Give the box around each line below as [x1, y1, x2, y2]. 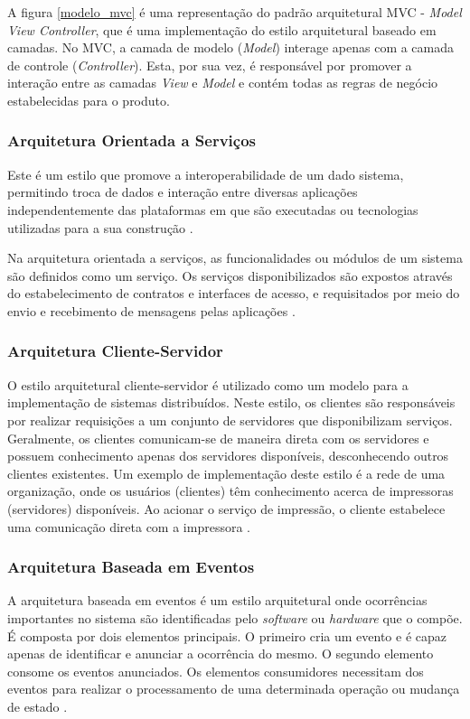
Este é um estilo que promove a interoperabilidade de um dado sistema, [7, 164, 404, 183]
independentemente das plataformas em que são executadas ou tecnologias [7, 200, 418, 219]
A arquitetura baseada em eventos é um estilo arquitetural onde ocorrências [7, 591, 428, 610]
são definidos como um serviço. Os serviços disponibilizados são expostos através [7, 266, 453, 285]
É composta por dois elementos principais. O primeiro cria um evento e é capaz [7, 626, 446, 645]
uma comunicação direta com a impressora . [7, 517, 250, 536]
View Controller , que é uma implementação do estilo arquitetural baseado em [7, 20, 437, 39]
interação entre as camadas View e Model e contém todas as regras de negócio [7, 73, 438, 92]
